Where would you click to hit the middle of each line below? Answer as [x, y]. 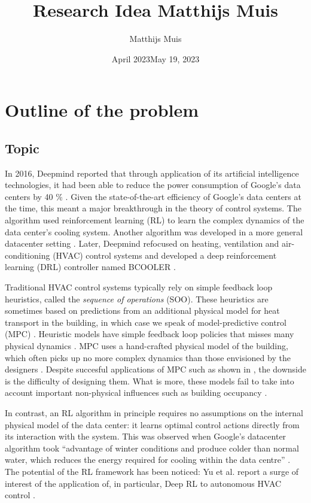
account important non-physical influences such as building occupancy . [136, 393]
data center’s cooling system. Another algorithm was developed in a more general [154, 231]
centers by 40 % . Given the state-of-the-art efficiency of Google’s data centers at [153, 196]
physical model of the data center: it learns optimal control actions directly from [152, 424]
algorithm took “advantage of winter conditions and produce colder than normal [152, 448]
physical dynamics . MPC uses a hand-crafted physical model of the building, [147, 346]
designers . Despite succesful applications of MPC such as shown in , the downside [156, 369]
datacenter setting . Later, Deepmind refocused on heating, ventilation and [142, 243]
